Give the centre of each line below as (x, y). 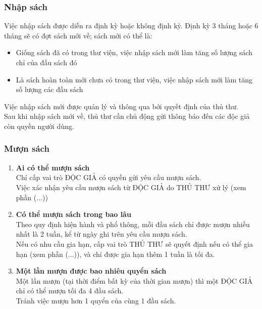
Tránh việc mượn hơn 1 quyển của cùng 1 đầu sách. (96, 300)
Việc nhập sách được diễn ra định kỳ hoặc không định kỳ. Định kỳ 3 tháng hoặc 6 (131, 26)
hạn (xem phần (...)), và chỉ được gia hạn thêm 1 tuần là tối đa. (115, 254)
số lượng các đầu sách (49, 89)
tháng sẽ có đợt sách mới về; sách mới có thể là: (78, 35)
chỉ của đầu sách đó (46, 62)
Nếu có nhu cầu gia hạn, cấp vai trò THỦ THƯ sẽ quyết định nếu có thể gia (134, 244)
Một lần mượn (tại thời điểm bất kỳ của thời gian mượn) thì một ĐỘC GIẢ (134, 280)
